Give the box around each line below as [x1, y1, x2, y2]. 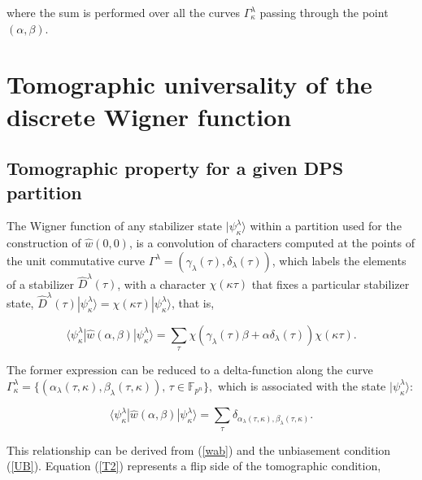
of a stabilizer [7, 275, 74, 292]
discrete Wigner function [7, 99, 292, 133]
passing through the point [259, 4, 389, 20]
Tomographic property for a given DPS [7, 155, 344, 181]
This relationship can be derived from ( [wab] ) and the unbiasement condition [7, 441, 391, 458]
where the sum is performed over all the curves [7, 4, 240, 20]
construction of [7, 234, 81, 251]
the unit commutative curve [7, 251, 145, 268]
